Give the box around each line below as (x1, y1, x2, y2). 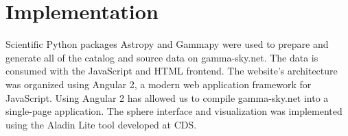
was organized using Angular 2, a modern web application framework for (5, 77, 312, 91)
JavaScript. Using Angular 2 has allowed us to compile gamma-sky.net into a (5, 90, 329, 105)
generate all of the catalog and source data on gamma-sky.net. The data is (5, 50, 318, 64)
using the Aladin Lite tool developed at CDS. (5, 117, 197, 131)
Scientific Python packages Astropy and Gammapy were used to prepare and (5, 37, 329, 51)
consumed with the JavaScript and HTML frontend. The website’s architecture (5, 64, 338, 78)
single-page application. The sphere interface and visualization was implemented (5, 104, 343, 118)
